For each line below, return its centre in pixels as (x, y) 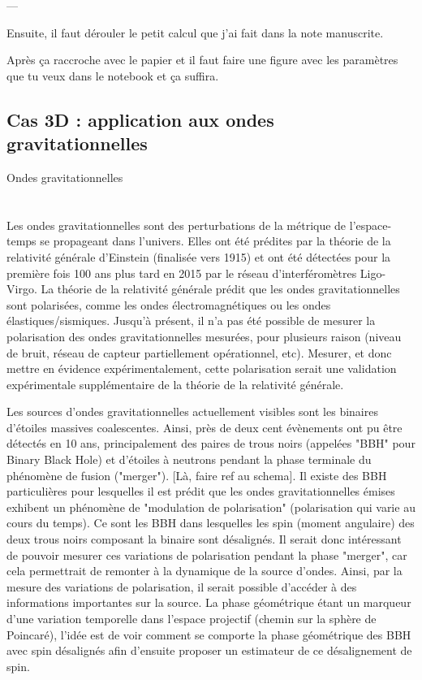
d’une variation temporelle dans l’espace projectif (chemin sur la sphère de (192, 618)
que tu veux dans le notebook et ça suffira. (113, 75)
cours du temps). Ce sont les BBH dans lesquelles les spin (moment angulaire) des (211, 523)
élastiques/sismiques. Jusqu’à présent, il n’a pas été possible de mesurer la (191, 321)
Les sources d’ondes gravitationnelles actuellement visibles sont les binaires (192, 411)
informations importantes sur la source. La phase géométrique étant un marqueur (209, 602)
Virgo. (22, 289)
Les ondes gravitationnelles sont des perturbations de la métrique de (177, 225)
